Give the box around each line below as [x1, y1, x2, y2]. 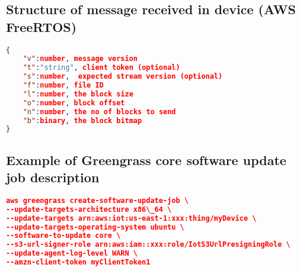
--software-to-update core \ [6, 231, 121, 240]
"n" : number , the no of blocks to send [23, 107, 176, 116]
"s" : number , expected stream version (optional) [23, 72, 223, 81]
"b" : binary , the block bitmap [23, 116, 142, 125]
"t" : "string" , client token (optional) [23, 63, 180, 72]
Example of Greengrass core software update [6, 150, 286, 169]
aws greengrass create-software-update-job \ [6, 196, 189, 205]
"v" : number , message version [23, 54, 138, 63]
